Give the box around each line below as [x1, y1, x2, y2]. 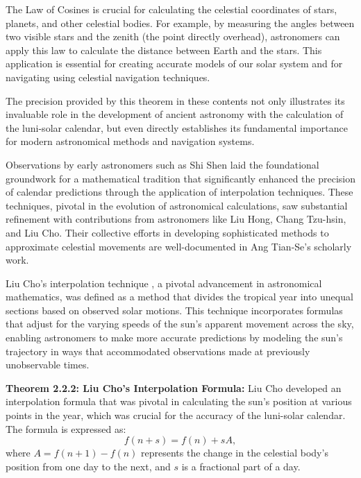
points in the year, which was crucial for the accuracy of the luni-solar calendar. [6, 408, 346, 422]
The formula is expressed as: [6, 421, 126, 436]
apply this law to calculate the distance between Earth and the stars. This [6, 42, 322, 57]
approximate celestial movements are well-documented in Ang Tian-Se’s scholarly [6, 239, 352, 253]
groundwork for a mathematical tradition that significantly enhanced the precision [6, 171, 356, 185]
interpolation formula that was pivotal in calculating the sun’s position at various [6, 394, 352, 409]
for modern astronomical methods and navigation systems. [6, 134, 255, 148]
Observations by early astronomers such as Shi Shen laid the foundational [6, 157, 319, 171]
